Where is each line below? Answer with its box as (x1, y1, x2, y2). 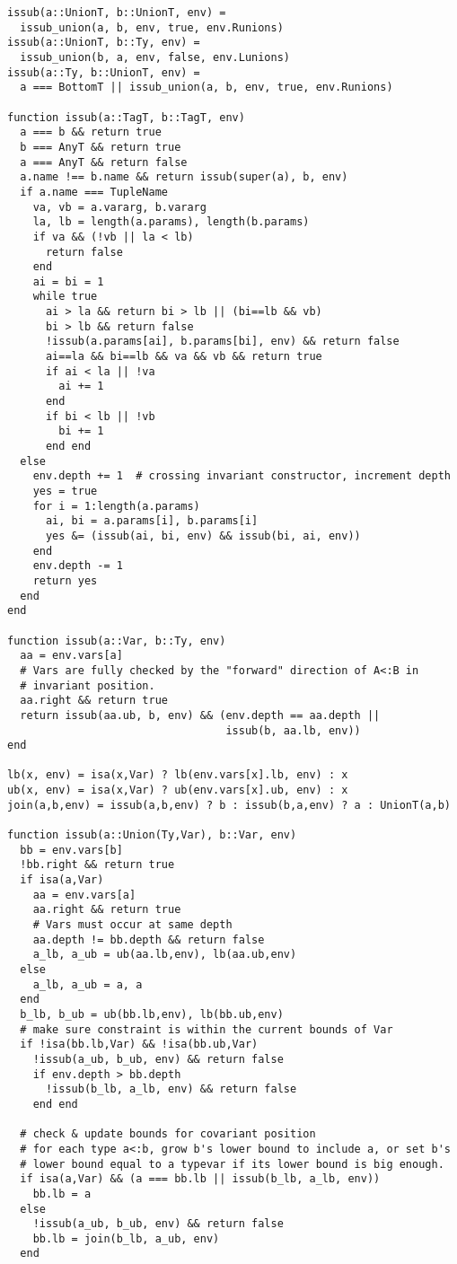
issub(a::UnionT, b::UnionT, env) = (7, 6, 226, 19)
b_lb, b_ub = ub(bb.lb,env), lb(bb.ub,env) (20, 1007, 284, 1021)
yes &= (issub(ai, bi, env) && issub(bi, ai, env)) (45, 529, 361, 542)
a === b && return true (20, 126, 162, 139)
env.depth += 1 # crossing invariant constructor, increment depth (32, 470, 451, 483)
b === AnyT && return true (20, 140, 181, 154)
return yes (32, 574, 98, 587)
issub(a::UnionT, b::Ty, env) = (7, 36, 200, 49)
